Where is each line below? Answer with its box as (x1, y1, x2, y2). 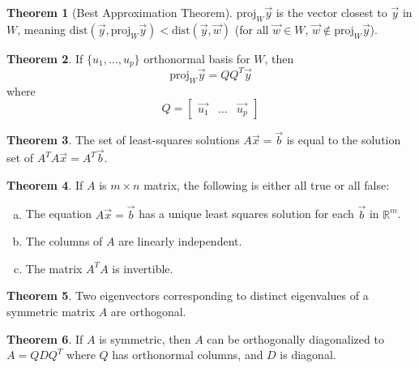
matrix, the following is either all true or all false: (143, 176, 390, 193)
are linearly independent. (118, 233, 242, 250)
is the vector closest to (276, 4, 387, 20)
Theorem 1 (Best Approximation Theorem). (6, 4, 233, 20)
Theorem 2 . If (6, 49, 83, 66)
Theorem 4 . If (6, 176, 83, 193)
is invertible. (112, 259, 173, 276)
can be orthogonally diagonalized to (207, 330, 384, 347)
